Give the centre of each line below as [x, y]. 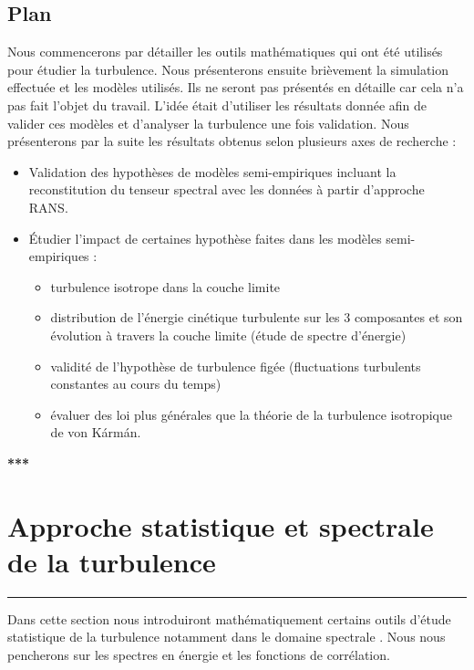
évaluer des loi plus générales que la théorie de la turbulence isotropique [251, 414]
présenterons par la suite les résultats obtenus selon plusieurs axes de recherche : [232, 141]
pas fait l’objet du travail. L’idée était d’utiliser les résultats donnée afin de [217, 105]
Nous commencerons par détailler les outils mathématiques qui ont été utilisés [225, 52]
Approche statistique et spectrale [221, 525]
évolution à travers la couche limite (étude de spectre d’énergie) [228, 335]
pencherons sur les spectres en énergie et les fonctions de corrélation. [199, 654]
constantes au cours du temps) [136, 384]
